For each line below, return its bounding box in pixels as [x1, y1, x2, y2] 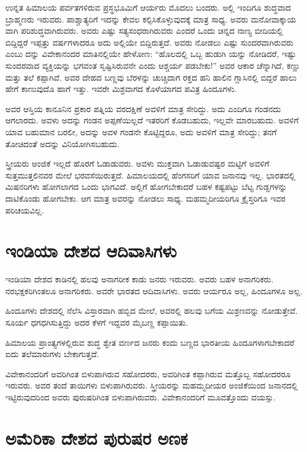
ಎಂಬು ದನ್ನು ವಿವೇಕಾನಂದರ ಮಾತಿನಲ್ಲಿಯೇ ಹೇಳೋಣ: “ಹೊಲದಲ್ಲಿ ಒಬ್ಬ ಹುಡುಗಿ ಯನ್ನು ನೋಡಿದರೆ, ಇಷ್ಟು [5, 47, 296, 60]
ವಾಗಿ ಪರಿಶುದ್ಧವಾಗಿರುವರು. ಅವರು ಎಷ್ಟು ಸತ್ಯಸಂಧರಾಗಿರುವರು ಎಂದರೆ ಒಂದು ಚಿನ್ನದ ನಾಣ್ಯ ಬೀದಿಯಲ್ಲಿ [5, 24, 283, 37]
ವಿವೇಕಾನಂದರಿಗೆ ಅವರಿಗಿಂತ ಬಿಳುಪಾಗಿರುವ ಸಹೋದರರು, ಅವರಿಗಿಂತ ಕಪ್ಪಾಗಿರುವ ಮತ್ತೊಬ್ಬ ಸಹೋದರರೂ [5, 367, 291, 380]
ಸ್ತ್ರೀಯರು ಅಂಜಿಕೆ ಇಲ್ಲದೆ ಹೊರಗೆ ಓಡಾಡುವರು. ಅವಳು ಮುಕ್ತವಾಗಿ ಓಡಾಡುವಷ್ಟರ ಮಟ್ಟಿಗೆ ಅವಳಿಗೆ [5, 157, 270, 170]
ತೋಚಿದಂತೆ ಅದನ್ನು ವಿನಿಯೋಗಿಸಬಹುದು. [5, 137, 120, 149]
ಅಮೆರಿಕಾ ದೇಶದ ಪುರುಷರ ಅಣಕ [5, 425, 188, 450]
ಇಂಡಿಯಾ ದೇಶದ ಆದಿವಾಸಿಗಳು [5, 238, 177, 263]
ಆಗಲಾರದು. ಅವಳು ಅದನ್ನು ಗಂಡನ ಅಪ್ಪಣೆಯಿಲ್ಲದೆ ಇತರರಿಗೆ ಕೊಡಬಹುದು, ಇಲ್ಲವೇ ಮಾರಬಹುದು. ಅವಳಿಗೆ [5, 114, 299, 126]
